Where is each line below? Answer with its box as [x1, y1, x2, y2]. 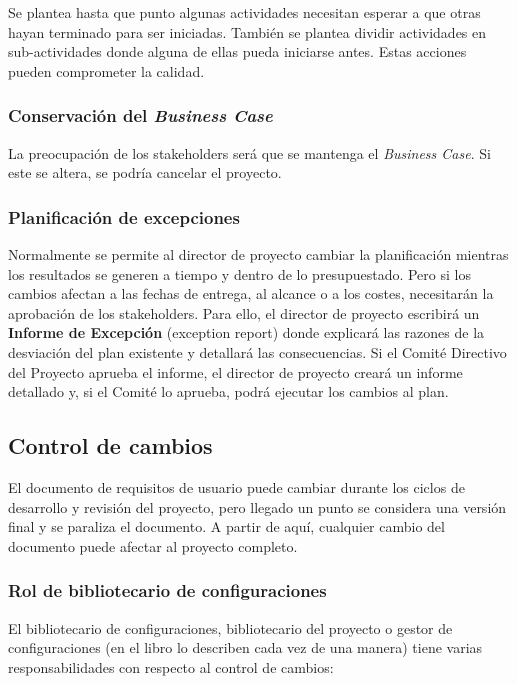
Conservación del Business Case [8, 103, 273, 128]
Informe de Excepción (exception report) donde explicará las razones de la [8, 322, 485, 343]
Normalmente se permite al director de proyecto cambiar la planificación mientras [8, 244, 509, 264]
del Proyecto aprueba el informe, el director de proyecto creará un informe [8, 361, 463, 382]
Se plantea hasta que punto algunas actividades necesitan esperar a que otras [8, 2, 481, 22]
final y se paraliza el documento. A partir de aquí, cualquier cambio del [8, 516, 445, 537]
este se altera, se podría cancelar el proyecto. [8, 162, 282, 183]
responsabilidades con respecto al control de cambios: [8, 656, 334, 677]
